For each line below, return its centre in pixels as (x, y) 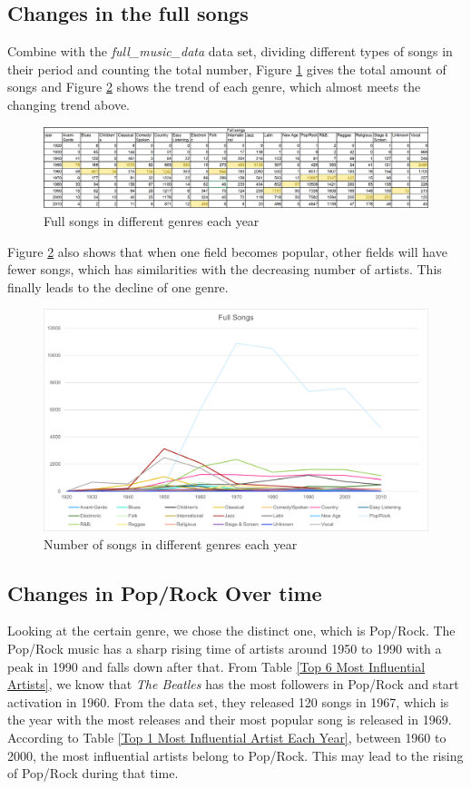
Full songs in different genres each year (152, 221)
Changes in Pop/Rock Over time (165, 592)
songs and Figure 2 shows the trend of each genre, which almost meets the (214, 87)
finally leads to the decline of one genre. (118, 286)
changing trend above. (69, 104)
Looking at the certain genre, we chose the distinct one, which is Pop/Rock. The (231, 631)
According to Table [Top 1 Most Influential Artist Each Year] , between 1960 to (227, 738)
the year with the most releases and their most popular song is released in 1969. (230, 720)
